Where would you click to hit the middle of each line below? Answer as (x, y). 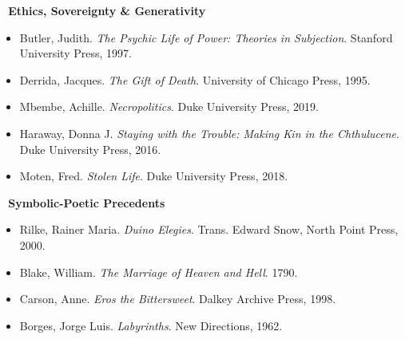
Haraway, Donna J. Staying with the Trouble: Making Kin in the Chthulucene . (209, 133)
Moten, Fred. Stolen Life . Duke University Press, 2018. (154, 176)
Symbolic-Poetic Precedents (87, 202)
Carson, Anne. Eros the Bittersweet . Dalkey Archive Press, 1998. (178, 299)
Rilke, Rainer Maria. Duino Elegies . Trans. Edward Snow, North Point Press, (209, 229)
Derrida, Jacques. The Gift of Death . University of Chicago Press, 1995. (195, 79)
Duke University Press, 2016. (90, 149)
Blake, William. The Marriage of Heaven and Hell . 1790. (159, 272)
